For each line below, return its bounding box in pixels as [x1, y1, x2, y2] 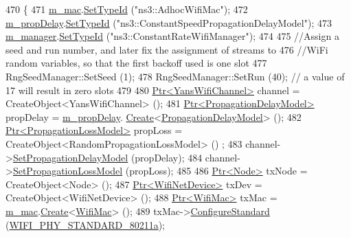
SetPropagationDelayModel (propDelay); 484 [12, 150, 203, 164]
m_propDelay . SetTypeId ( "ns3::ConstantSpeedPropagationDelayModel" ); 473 [5, 15, 332, 30]
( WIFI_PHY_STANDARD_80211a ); [5, 217, 166, 232]
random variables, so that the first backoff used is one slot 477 [5, 56, 267, 70]
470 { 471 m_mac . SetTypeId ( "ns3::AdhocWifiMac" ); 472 [5, 2, 248, 16]
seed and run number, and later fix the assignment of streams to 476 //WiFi [5, 42, 328, 56]
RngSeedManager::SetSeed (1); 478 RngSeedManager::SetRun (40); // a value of [5, 69, 345, 83]
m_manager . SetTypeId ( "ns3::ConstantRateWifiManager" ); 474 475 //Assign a [5, 29, 339, 43]
